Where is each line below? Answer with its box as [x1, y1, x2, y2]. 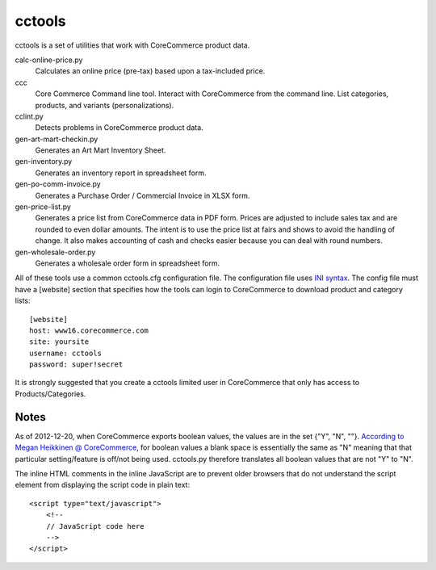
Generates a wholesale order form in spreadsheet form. [35, 258, 220, 268]
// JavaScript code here [45, 522, 145, 530]
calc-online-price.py [15, 55, 83, 65]
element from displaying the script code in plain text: [15, 480, 190, 490]
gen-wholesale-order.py [15, 247, 96, 257]
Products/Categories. [15, 388, 86, 399]
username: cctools [29, 348, 103, 358]
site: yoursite [29, 337, 90, 346]
